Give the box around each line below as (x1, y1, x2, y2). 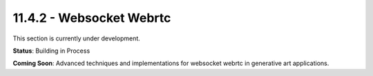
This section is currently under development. (12, 34, 141, 42)
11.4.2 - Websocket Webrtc (12, 10, 171, 25)
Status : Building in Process (12, 47, 90, 55)
